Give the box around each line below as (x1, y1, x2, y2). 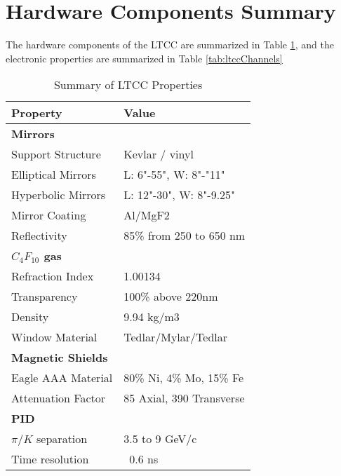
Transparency (11, 288, 78, 305)
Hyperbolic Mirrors (11, 186, 106, 203)
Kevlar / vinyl (123, 146, 194, 163)
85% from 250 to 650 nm (123, 227, 246, 244)
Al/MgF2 (123, 207, 170, 224)
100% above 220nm (123, 288, 218, 305)
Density (11, 308, 49, 325)
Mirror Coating (11, 207, 86, 224)
